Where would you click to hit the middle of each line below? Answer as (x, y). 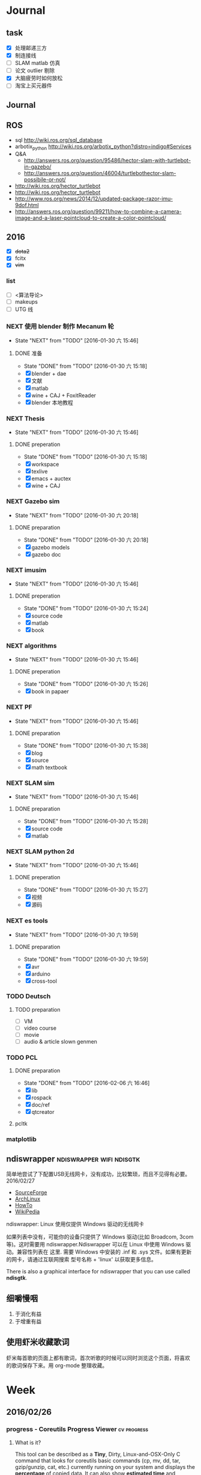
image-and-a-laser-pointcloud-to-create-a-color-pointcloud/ (90, 218)
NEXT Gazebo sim (33, 501)
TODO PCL (22, 1058)
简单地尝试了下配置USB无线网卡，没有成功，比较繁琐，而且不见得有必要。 (98, 1174)
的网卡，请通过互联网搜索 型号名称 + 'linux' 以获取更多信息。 (82, 1260)
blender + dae (49, 374)
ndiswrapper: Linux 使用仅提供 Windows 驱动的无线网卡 (75, 1224)
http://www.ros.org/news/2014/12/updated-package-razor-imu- (94, 199)
